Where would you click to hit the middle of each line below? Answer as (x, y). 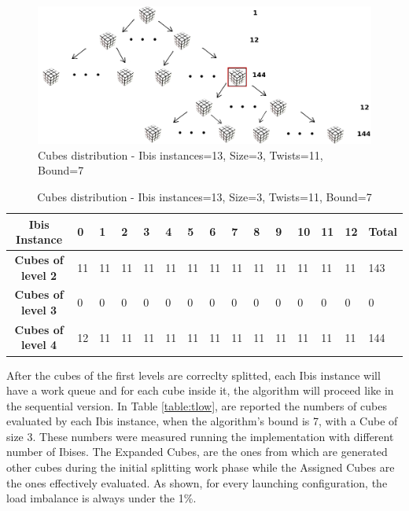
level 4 (39, 345)
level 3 (39, 309)
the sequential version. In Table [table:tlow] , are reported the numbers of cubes (197, 405)
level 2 (39, 275)
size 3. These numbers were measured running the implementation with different (200, 436)
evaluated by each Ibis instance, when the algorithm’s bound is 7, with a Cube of (202, 421)
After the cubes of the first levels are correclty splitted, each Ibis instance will (193, 375)
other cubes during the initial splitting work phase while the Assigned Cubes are (201, 467)
